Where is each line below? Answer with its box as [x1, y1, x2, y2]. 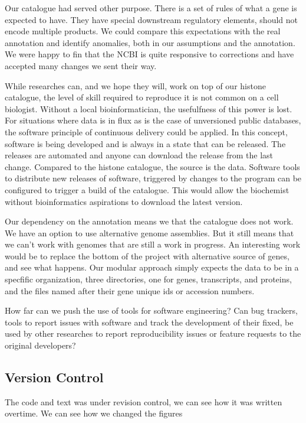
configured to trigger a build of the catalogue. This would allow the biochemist [5, 183, 289, 196]
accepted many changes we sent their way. [5, 59, 157, 71]
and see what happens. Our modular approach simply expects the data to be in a [5, 261, 299, 274]
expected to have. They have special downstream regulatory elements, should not [5, 13, 298, 25]
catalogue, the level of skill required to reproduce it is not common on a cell [5, 91, 279, 103]
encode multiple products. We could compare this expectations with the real [5, 25, 281, 37]
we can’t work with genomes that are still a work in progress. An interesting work [5, 238, 301, 250]
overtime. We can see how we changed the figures [5, 407, 183, 419]
